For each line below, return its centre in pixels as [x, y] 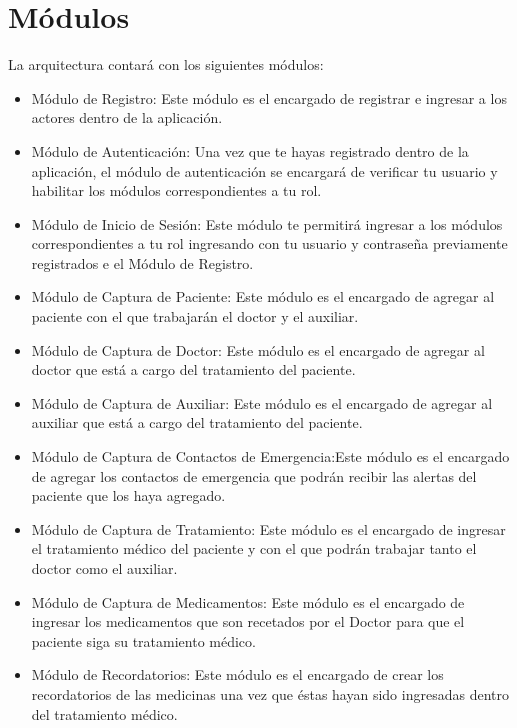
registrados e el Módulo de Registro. [142, 262]
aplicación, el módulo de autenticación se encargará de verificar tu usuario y [264, 170]
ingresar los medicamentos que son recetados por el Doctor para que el [248, 621]
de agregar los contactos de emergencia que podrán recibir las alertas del [254, 475]
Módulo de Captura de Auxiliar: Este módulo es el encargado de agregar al [262, 402]
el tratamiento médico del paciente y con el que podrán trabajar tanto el [254, 548]
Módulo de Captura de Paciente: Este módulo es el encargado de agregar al [263, 296]
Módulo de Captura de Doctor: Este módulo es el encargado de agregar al [258, 349]
